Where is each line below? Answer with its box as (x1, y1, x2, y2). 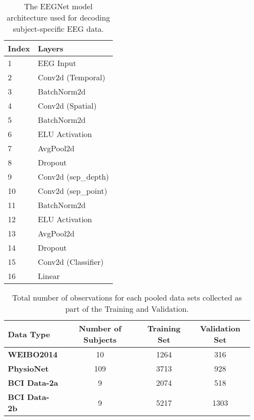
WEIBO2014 (8, 349, 58, 360)
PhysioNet (8, 363, 49, 374)
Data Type (8, 328, 50, 340)
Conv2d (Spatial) (38, 100, 97, 111)
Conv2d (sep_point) (38, 185, 107, 196)
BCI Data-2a (8, 377, 58, 388)
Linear (38, 270, 60, 281)
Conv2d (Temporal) (38, 71, 106, 83)
